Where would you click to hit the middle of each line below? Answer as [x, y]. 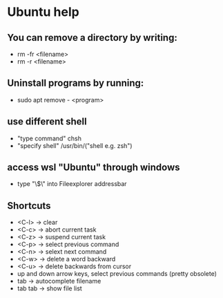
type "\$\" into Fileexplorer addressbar [72, 184]
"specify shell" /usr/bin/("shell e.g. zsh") [75, 145]
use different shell [47, 122]
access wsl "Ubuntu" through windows [94, 168]
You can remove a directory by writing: [92, 38]
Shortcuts [29, 206]
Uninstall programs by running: [76, 83]
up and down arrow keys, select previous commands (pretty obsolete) [117, 274]
